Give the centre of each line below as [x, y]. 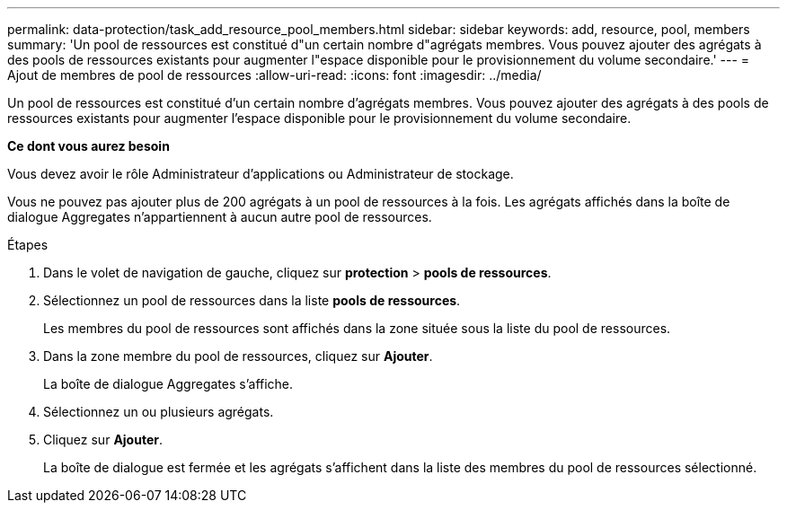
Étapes [28, 245]
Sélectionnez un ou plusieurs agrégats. [159, 412]
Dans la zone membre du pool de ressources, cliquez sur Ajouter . [238, 356]
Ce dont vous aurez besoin [88, 146]
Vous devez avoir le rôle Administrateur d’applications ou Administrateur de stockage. [261, 174]
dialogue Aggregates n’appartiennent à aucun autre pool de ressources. [220, 217]
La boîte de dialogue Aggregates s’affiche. [168, 384]
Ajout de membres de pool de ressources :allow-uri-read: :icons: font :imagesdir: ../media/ [274, 75]
